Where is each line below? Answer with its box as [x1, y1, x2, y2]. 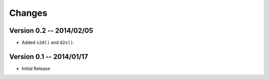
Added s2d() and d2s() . [21, 40, 75, 46]
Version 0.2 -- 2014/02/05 [9, 26, 93, 35]
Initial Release [21, 65, 50, 72]
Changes [9, 7, 47, 18]
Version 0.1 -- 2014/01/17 [9, 52, 88, 61]
